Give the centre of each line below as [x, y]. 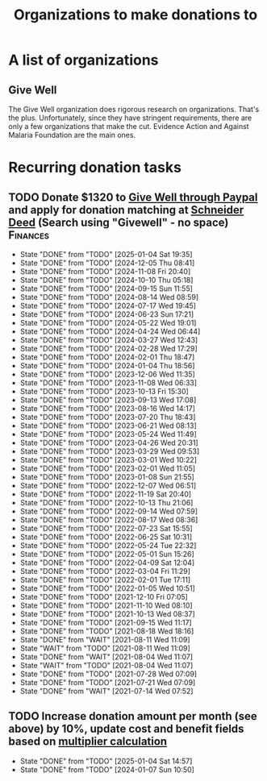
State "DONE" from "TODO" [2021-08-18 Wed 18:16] [107, 631]
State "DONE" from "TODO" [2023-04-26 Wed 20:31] [109, 442]
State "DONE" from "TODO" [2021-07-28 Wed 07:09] [108, 674]
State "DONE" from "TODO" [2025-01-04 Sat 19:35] [106, 254]
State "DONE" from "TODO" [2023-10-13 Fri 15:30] [104, 391]
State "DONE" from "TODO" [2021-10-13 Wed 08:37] [107, 614]
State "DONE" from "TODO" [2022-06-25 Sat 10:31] [106, 537]
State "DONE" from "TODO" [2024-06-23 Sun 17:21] [107, 314]
